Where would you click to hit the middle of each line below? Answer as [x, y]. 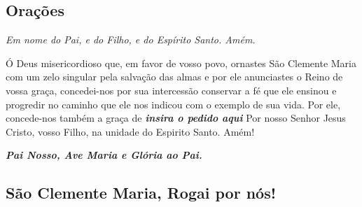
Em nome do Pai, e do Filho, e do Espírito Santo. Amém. [131, 40]
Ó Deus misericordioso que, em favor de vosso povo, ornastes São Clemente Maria [181, 63]
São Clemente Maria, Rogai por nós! [141, 193]
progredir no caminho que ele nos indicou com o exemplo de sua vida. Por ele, [173, 104]
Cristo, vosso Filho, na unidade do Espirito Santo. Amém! [130, 131]
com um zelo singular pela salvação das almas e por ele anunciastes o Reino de [174, 77]
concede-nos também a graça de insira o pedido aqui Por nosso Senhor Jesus [176, 118]
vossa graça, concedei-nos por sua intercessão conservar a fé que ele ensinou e [171, 90]
